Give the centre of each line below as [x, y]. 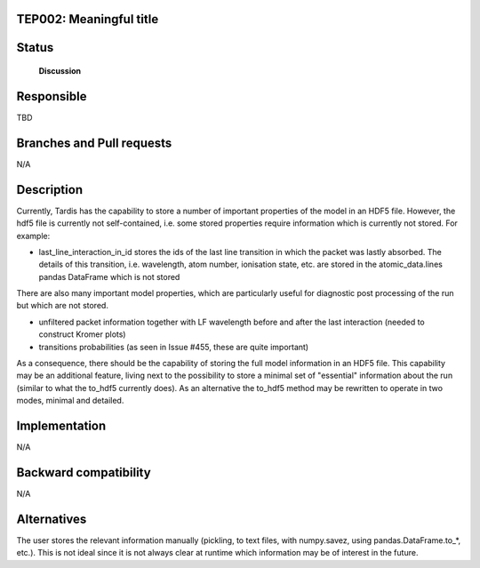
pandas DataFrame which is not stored [109, 276]
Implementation [61, 426]
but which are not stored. [62, 306]
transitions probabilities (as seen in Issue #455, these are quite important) [174, 347]
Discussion [60, 71]
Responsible [52, 96]
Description [50, 190]
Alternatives [52, 519]
